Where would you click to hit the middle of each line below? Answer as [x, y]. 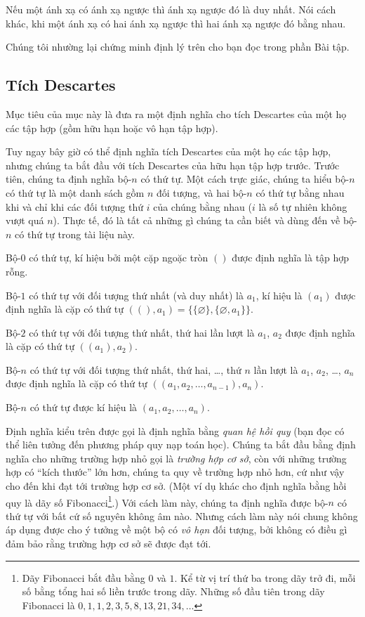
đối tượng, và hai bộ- [201, 192]
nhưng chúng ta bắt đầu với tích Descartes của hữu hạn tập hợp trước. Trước [173, 165]
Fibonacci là [48, 605]
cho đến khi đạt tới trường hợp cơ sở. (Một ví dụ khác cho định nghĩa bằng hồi [176, 486]
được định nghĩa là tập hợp [291, 258]
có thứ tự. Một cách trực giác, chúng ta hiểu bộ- [245, 179]
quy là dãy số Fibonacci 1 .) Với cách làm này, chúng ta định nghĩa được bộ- [167, 501]
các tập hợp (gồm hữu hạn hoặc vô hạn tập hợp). [112, 128]
